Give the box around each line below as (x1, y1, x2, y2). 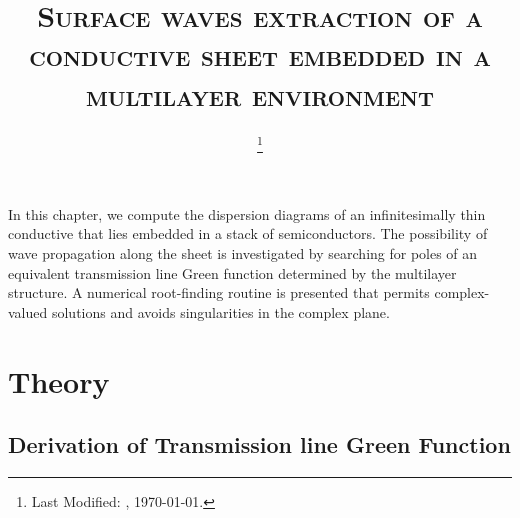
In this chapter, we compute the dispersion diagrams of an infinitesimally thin (8, 203, 486, 224)
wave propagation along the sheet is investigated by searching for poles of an (8, 243, 478, 264)
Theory (8, 360, 110, 401)
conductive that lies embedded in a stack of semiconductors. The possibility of (8, 223, 488, 244)
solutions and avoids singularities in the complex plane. (51, 301, 390, 322)
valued (8, 301, 48, 322)
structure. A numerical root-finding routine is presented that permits (8, 282, 430, 303)
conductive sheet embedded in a (29, 34, 491, 75)
